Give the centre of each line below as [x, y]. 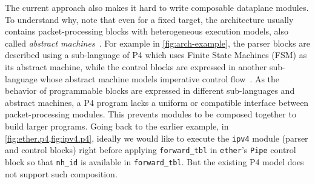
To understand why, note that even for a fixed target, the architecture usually [149, 19]
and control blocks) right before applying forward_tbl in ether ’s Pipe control [151, 150]
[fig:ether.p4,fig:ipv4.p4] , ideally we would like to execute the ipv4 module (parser [157, 138]
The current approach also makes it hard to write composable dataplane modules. [157, 7]
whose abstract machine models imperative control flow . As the [160, 78]
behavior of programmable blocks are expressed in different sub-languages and [150, 90]
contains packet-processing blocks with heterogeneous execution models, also [147, 31]
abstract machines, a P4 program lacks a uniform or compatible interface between [157, 102]
